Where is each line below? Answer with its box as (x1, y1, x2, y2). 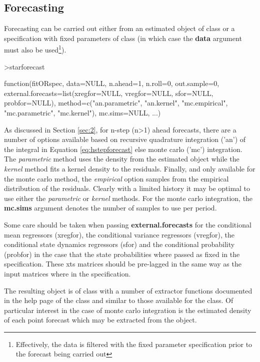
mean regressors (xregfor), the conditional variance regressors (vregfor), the (4, 229, 234, 239)
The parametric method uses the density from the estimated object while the (4, 153, 239, 164)
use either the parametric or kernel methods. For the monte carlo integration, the (4, 192, 253, 203)
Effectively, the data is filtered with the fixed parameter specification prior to (15, 338, 252, 349)
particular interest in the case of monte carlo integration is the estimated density (4, 304, 251, 315)
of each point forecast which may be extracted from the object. (4, 314, 197, 325)
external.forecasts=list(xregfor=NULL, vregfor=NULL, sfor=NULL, (4, 87, 213, 98)
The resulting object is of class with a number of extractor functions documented (4, 285, 252, 295)
